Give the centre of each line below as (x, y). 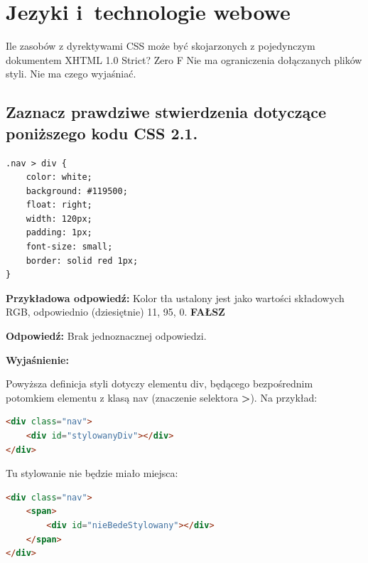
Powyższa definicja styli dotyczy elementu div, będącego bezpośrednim (159, 384)
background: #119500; (77, 191)
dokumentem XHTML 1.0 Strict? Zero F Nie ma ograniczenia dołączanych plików (184, 59)
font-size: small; (69, 247)
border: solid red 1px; (82, 261)
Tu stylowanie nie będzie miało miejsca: (92, 473)
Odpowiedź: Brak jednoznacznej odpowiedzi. (106, 336)
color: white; (59, 177)
